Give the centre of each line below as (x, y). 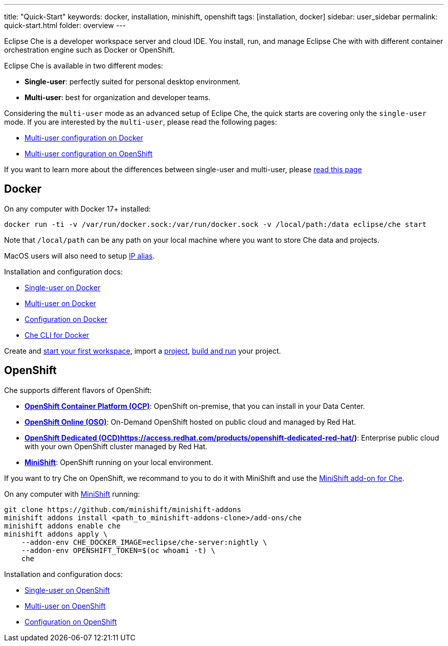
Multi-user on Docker (60, 303)
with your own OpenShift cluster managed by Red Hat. (116, 446)
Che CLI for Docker (57, 335)
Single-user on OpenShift (67, 590)
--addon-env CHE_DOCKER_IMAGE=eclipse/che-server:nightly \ (144, 542)
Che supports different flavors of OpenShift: (78, 390)
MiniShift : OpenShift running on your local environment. (119, 462)
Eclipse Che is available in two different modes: (84, 66)
